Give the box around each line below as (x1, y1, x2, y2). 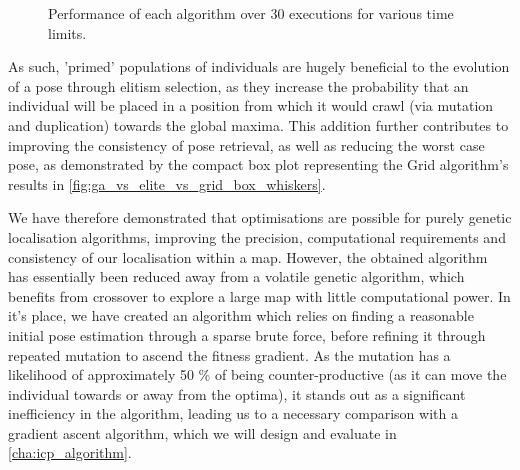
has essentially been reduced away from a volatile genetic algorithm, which (8, 266, 465, 287)
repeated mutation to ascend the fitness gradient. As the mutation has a (8, 344, 451, 365)
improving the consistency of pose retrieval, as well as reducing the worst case (8, 134, 485, 155)
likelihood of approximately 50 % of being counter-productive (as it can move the (8, 364, 507, 385)
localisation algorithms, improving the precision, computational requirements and (8, 226, 506, 247)
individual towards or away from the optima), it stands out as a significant (8, 383, 466, 404)
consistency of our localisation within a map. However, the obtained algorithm (8, 246, 488, 267)
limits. (48, 22, 87, 43)
